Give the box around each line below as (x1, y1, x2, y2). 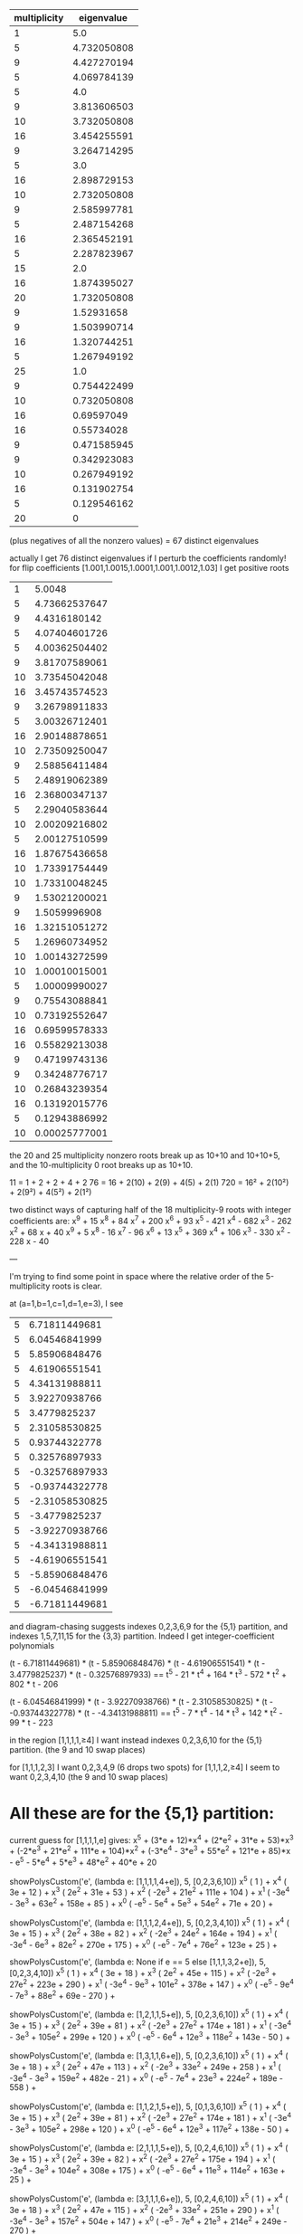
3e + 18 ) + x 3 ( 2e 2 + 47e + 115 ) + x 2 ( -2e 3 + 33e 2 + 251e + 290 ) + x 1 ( (9, 2202, 279, 2215)
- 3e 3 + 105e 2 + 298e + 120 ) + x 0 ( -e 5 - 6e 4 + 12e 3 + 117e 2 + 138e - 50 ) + (9, 2122, 290, 2134)
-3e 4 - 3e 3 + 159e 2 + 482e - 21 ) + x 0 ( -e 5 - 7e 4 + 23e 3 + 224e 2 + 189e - (9, 2071, 283, 2084)
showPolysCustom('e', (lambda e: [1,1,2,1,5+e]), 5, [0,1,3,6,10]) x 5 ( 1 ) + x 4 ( (9, 2099, 287, 2112)
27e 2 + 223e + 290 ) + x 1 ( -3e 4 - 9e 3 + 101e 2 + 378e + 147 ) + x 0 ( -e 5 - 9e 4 (9, 1977, 294, 1990)
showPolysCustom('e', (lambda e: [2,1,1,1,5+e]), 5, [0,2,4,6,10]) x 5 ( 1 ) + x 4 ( (9, 2141, 289, 2153)
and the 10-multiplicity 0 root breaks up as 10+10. (9, 1160, 193, 1170)
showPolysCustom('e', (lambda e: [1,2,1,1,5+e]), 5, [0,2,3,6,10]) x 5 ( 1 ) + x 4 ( (9, 2008, 289, 2020)
